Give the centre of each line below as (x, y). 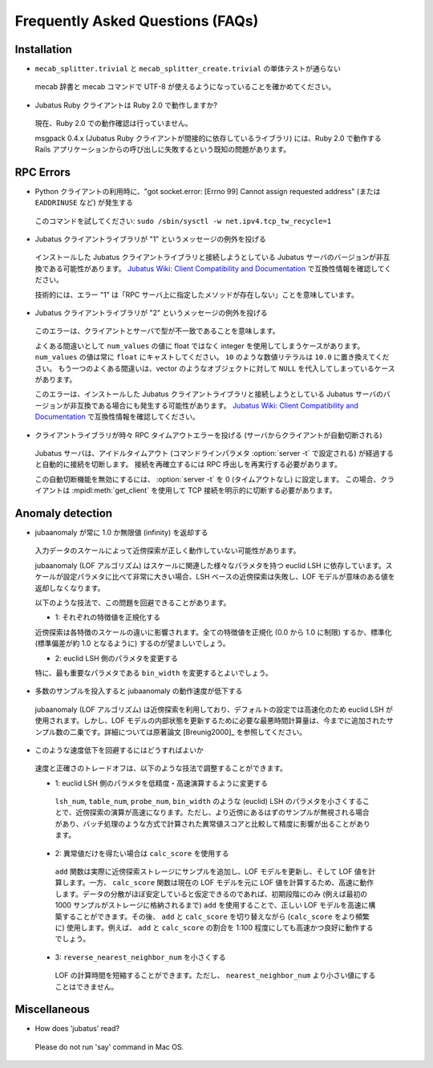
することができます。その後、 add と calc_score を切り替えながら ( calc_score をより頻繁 (215, 916)
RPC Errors (43, 172)
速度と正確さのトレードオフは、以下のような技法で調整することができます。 (161, 768)
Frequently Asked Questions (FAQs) (137, 21)
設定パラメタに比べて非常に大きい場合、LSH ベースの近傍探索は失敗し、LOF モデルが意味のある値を (229, 577)
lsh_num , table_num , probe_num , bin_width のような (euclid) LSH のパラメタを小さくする (209, 802)
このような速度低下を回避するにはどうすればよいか (119, 749)
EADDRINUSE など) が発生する (84, 203)
